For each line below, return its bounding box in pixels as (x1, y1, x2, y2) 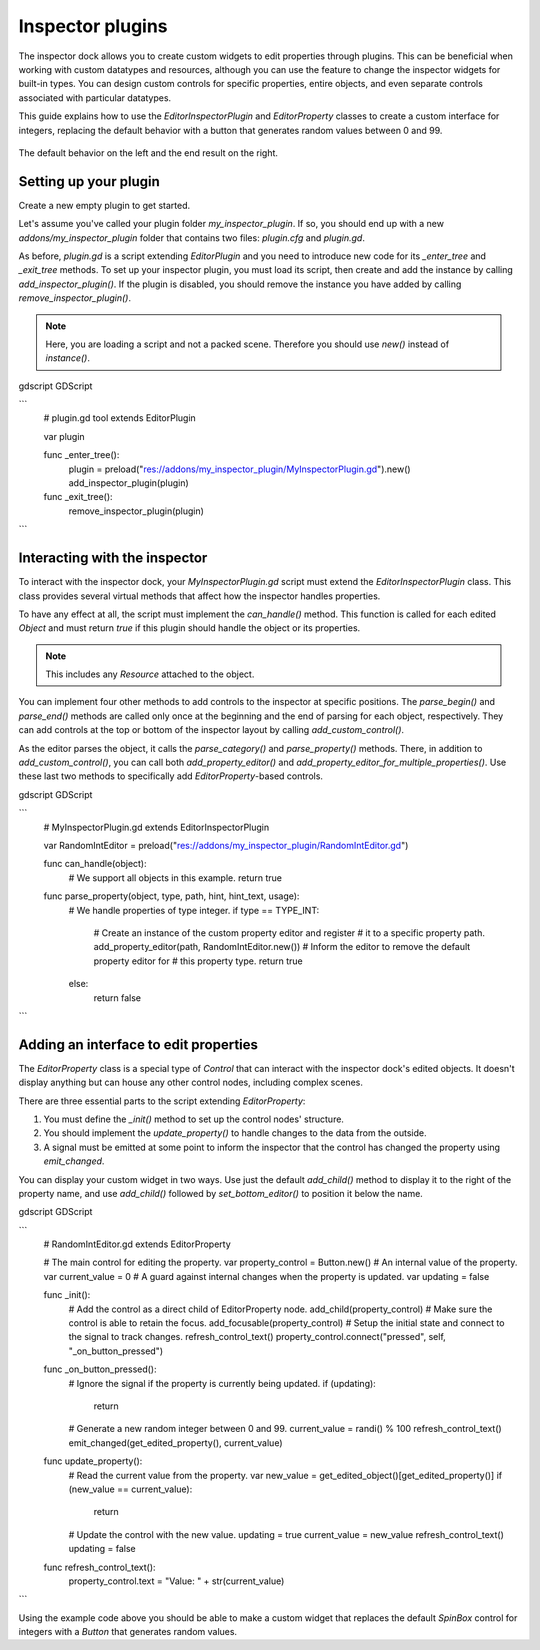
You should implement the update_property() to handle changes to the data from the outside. (43, 1127, 427, 1139)
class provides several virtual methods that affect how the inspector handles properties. (18, 590, 381, 602)
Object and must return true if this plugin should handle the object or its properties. (18, 622, 361, 634)
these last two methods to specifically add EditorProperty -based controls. (18, 770, 324, 782)
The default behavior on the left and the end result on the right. (18, 146, 279, 159)
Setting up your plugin (18, 173, 160, 190)
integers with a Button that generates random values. (18, 1626, 238, 1638)
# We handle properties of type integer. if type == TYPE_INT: (68, 904, 320, 916)
